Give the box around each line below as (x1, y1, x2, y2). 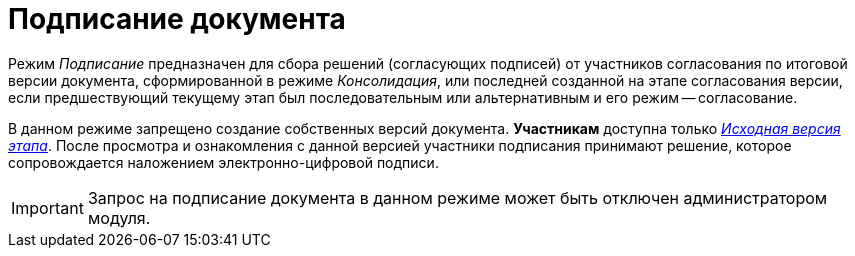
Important (11, 197, 84, 218)
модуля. (87, 207, 151, 228)
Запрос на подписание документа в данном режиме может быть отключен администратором (87, 187, 828, 208)
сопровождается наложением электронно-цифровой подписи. (8, 153, 439, 171)
